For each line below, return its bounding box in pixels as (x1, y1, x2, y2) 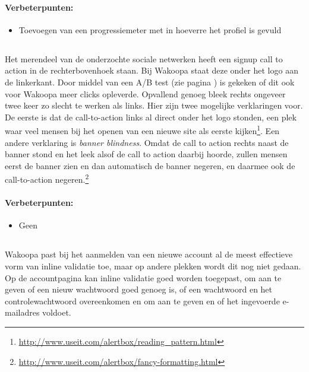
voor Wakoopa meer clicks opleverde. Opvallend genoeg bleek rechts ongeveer (5, 87, 286, 100)
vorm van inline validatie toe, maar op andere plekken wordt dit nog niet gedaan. (5, 260, 301, 272)
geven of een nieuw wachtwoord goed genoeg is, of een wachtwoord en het (5, 283, 273, 295)
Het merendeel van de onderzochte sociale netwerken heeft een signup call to (5, 52, 283, 65)
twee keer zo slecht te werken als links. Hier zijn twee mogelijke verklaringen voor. (5, 99, 303, 112)
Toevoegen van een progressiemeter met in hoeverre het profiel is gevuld (18, 23, 282, 36)
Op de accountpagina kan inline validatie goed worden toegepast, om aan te (5, 271, 282, 284)
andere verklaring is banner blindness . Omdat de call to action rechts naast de (5, 136, 289, 148)
